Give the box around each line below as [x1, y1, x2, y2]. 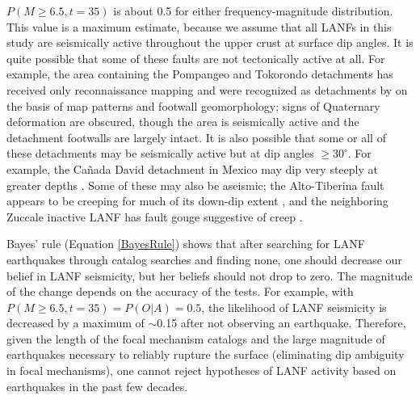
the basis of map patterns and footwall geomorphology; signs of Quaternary [6, 97, 380, 114]
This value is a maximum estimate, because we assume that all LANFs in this [6, 18, 392, 35]
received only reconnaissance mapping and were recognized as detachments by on [6, 81, 408, 98]
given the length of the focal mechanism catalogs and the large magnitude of [6, 330, 385, 347]
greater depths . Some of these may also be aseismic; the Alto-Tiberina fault [6, 176, 384, 193]
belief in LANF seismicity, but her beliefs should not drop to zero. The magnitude [6, 267, 413, 284]
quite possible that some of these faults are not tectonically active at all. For [6, 49, 385, 66]
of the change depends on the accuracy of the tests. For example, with [6, 283, 354, 300]
